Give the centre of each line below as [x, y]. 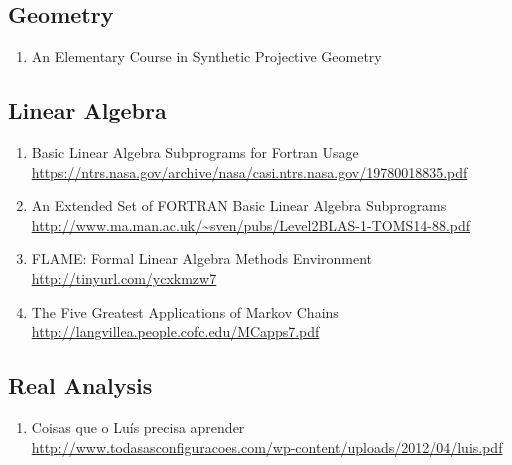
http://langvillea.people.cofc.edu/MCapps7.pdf [175, 331]
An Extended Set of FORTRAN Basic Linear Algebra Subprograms [239, 205]
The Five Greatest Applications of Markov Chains [185, 311]
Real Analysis [80, 385]
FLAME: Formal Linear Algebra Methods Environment [201, 258]
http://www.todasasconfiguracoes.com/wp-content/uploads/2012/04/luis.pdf [267, 446]
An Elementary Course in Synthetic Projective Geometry [206, 56]
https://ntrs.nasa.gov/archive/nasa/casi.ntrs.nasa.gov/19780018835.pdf [249, 171]
